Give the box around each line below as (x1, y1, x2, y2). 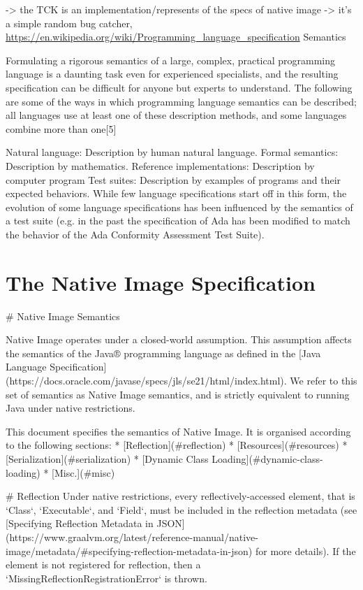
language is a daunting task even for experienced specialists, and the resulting (6, 66, 339, 81)
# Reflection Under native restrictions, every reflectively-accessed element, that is (6, 489, 355, 503)
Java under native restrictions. (6, 401, 135, 415)
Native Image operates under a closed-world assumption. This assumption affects (6, 332, 352, 347)
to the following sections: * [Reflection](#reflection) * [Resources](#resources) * (6, 438, 348, 452)
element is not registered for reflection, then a (6, 557, 201, 572)
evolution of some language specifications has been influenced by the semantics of (6, 199, 353, 214)
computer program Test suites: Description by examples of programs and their (6, 172, 341, 187)
